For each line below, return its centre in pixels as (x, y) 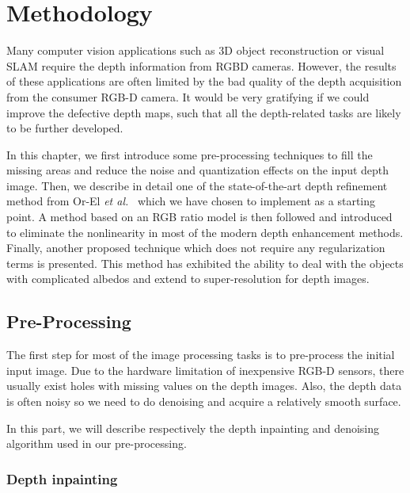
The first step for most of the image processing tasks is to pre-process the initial (201, 355)
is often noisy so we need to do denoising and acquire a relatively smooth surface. (204, 401)
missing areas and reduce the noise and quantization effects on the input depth (198, 170)
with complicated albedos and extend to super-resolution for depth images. (188, 279)
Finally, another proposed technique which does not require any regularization (196, 248)
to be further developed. (65, 128)
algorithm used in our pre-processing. (97, 443)
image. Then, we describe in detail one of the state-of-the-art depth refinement (197, 185)
